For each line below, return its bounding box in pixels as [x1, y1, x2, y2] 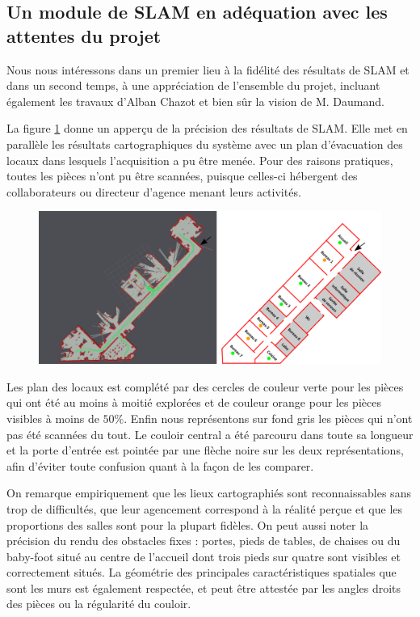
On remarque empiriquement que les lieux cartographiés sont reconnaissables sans [6, 484, 411, 501]
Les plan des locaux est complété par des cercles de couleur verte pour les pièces [6, 378, 404, 395]
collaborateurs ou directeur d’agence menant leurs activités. [6, 183, 301, 200]
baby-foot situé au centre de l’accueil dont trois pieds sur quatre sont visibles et [6, 547, 401, 564]
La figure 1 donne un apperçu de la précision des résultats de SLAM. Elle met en [6, 120, 408, 137]
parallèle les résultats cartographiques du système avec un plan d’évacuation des [6, 135, 403, 152]
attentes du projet [6, 23, 162, 48]
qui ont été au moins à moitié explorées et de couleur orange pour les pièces [6, 394, 381, 411]
